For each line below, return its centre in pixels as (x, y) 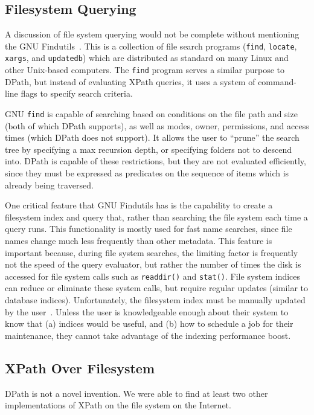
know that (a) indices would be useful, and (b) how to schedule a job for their (149, 323)
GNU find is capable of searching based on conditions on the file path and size (151, 113)
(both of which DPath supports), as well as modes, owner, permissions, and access (157, 125)
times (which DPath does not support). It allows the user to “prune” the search (152, 137)
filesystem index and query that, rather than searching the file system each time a (156, 217)
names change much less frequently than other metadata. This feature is (139, 240)
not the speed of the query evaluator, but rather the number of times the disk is (153, 264)
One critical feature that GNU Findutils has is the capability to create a (139, 205)
